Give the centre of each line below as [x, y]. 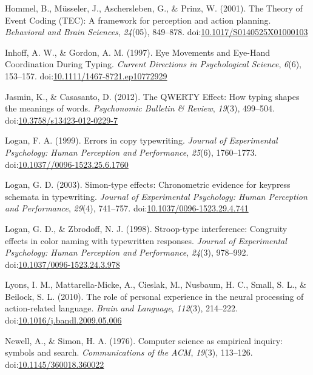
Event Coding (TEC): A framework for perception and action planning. [138, 20]
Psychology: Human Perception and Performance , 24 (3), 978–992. [127, 252]
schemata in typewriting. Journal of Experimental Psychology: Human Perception [156, 196]
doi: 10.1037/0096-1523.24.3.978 [62, 264]
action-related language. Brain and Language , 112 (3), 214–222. [121, 308]
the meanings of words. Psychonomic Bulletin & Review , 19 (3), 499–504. [140, 108]
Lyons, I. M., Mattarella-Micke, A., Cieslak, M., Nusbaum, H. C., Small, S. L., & [156, 284]
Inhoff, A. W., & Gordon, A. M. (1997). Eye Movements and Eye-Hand [137, 52]
